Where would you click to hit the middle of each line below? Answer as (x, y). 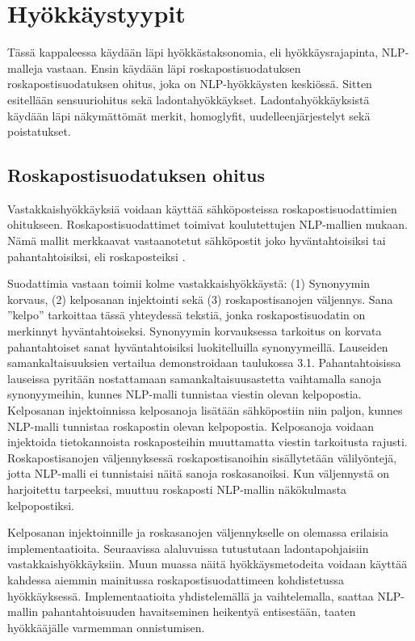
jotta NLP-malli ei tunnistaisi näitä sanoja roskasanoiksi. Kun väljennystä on (199, 473)
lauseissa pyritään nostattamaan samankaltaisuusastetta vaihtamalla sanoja (195, 378)
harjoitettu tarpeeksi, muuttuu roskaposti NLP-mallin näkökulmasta (177, 489)
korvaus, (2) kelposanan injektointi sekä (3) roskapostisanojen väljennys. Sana (200, 299)
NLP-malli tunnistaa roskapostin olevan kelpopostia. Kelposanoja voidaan (191, 426)
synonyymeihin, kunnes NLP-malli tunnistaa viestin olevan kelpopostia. (184, 394)
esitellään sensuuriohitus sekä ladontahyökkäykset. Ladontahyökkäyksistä (189, 99)
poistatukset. (39, 131)
